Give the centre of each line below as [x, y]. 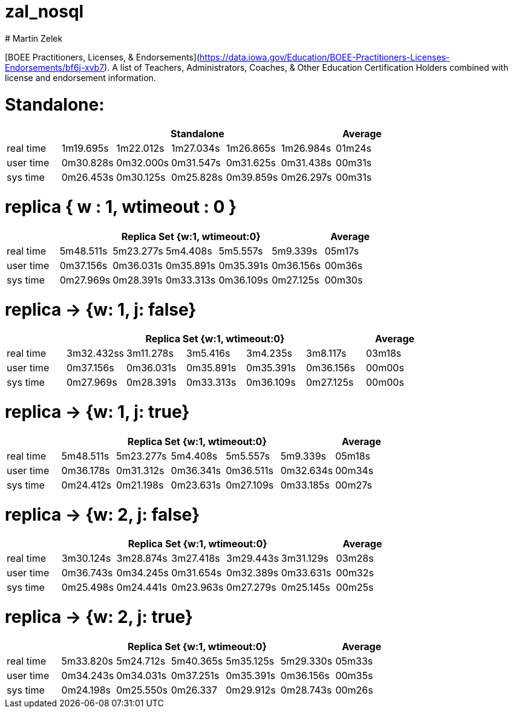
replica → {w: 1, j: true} [97, 412]
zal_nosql [44, 11]
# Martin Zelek [34, 38]
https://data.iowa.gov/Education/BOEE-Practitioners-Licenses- [325, 57]
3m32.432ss [96, 353]
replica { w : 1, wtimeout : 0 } [121, 207]
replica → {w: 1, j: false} [101, 309]
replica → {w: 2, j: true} [99, 617]
